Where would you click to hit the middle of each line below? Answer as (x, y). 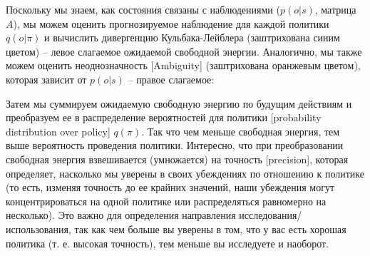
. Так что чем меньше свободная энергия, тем (241, 131)
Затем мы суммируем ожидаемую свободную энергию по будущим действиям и (179, 103)
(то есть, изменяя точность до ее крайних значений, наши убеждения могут (170, 187)
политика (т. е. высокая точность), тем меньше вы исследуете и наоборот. (168, 243)
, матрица (335, 9)
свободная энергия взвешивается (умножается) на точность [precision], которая (177, 159)
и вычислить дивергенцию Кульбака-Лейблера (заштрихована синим (192, 37)
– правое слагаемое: (171, 79)
